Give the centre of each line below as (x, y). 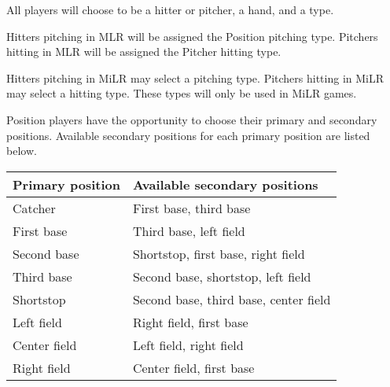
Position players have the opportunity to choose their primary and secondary (192, 119)
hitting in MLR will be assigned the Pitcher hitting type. (144, 52)
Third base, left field (189, 230)
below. (22, 151)
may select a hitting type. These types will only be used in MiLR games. (182, 93)
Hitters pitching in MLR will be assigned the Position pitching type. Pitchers (192, 36)
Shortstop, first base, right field (219, 253)
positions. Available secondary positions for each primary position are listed (188, 135)
